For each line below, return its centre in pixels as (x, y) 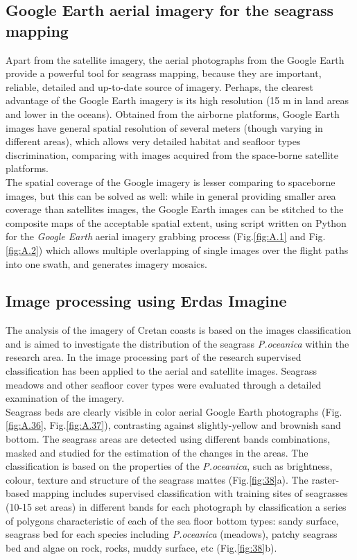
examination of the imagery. (65, 398)
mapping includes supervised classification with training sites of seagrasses (190, 493)
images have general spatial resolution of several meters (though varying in (164, 127)
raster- (325, 479)
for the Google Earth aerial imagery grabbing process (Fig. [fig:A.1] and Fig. (166, 236)
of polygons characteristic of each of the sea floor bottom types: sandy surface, (172, 520)
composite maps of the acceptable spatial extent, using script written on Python (176, 222)
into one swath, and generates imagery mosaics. (106, 263)
